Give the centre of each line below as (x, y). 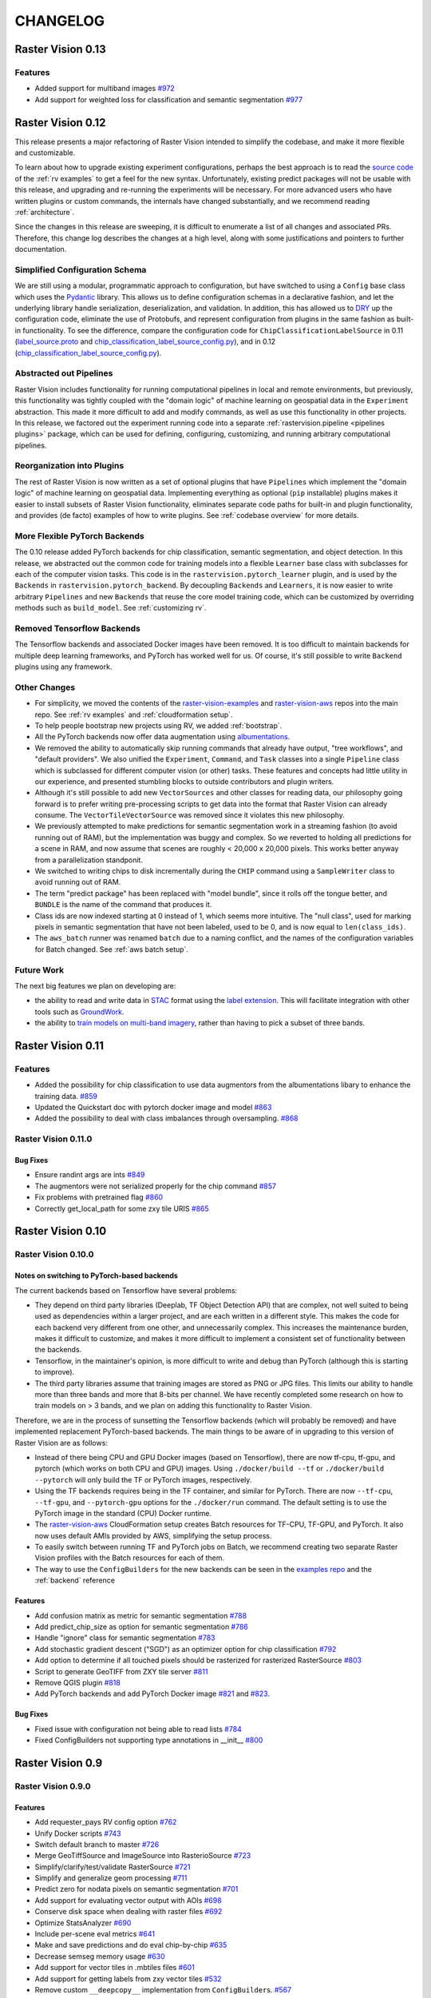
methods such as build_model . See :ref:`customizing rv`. (111, 608)
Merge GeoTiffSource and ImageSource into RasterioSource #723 (143, 1856)
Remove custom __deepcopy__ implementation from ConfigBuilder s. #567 (163, 1990)
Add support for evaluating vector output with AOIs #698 (129, 1900)
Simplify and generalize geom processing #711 (111, 1878)
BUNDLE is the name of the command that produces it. (123, 905)
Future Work (39, 969)
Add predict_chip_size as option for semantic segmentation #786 (142, 1627)
